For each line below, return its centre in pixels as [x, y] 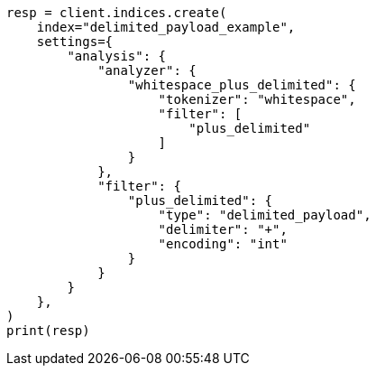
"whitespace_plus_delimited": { [242, 85]
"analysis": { [117, 56]
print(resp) [48, 331]
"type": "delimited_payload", [265, 215]
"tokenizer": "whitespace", [257, 99]
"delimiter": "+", [223, 229]
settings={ [75, 42]
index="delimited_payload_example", [166, 27]
